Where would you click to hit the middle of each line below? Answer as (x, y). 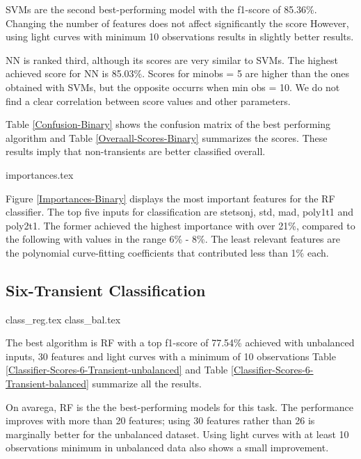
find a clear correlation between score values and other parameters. (148, 100)
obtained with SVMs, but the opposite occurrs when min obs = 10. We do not (173, 87)
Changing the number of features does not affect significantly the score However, (177, 23)
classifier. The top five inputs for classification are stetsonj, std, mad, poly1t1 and (180, 212)
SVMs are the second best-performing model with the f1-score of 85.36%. (161, 9)
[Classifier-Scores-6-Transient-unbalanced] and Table (117, 370)
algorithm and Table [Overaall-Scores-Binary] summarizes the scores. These (167, 137)
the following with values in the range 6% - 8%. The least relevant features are (173, 239)
